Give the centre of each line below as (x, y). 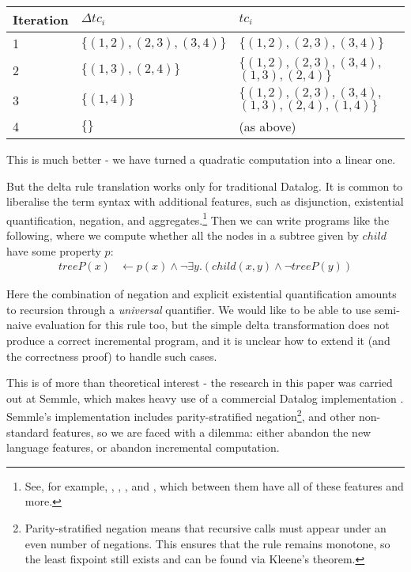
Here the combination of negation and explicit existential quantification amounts (202, 294)
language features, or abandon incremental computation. (143, 447)
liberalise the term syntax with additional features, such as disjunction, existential (205, 201)
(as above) (268, 126)
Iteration (41, 19)
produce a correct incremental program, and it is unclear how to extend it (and (198, 341)
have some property (54, 250)
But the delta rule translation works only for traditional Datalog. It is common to (205, 186)
